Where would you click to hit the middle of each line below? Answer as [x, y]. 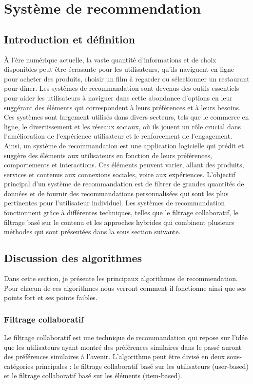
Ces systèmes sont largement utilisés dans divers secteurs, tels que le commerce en [126, 117]
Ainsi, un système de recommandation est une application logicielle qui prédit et [124, 145]
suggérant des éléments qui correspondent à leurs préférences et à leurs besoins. [122, 107]
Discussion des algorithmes [73, 258]
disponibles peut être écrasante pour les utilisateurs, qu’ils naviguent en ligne [119, 69]
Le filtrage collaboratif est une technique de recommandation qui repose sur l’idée [126, 337]
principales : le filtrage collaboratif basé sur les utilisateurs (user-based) [142, 366]
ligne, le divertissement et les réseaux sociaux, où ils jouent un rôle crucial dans [122, 126]
